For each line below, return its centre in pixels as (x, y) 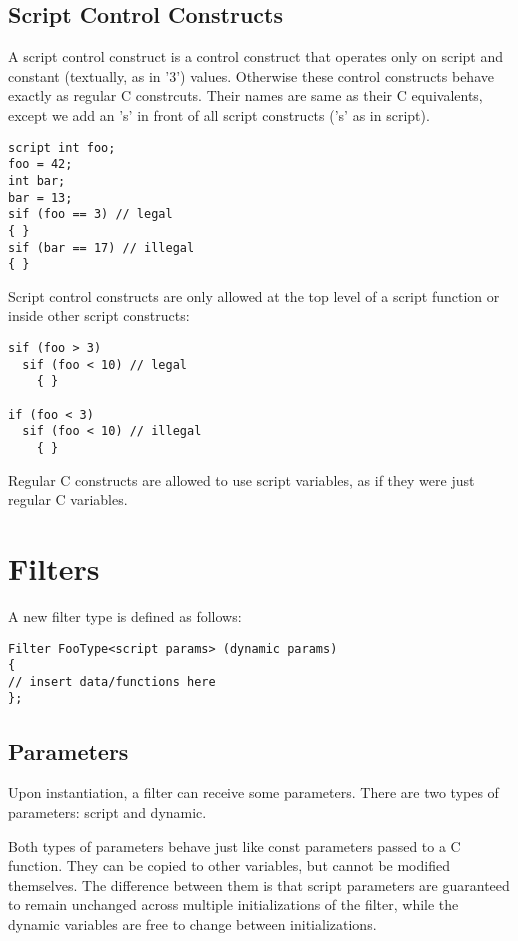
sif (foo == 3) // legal (90, 214)
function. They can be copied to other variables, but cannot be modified (229, 865)
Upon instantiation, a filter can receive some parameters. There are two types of (253, 792)
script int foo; (62, 147)
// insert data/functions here (112, 681)
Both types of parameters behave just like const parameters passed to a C (234, 845)
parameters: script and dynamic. (107, 811)
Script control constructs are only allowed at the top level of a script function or (254, 295)
